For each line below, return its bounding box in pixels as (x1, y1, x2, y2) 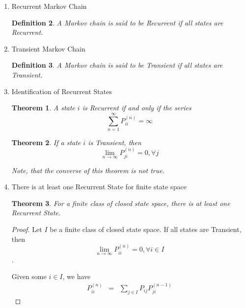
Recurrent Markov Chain (11, 1, 87, 11)
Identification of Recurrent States (11, 86, 112, 96)
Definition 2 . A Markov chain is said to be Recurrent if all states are (11, 17, 223, 27)
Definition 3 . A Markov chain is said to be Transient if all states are (11, 60, 223, 70)
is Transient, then (88, 137, 141, 147)
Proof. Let (11, 224, 42, 234)
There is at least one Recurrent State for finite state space (11, 181, 187, 192)
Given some (11, 271, 47, 281)
